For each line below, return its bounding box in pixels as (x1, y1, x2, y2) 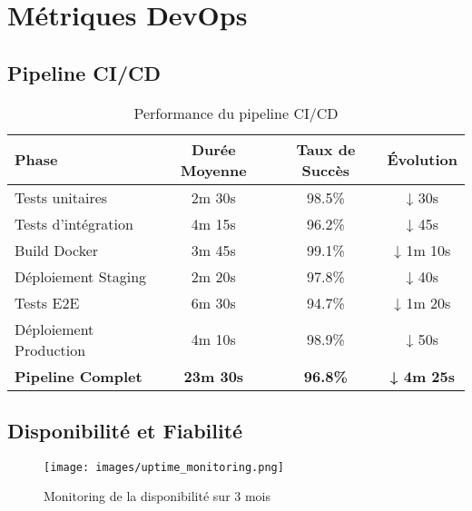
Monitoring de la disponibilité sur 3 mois (44, 486, 271, 506)
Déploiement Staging (15, 265, 147, 287)
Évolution (387, 149, 457, 171)
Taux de (296, 138, 356, 160)
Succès (301, 159, 350, 181)
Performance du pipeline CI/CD (133, 102, 339, 123)
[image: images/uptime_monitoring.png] (44, 460, 284, 474)
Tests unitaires (15, 186, 108, 208)
